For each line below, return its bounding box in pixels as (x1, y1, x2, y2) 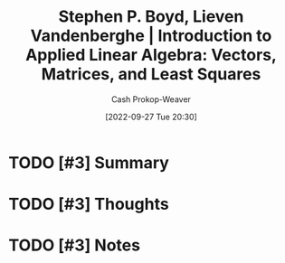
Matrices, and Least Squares (41, 64, 261, 85)
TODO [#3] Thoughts (8, 194, 169, 214)
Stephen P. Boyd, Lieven (58, 6, 244, 27)
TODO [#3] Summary (8, 152, 169, 173)
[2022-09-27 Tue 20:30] (104, 111, 198, 122)
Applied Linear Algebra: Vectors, (24, 45, 278, 65)
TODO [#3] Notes (8, 235, 141, 256)
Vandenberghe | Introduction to (30, 25, 272, 46)
